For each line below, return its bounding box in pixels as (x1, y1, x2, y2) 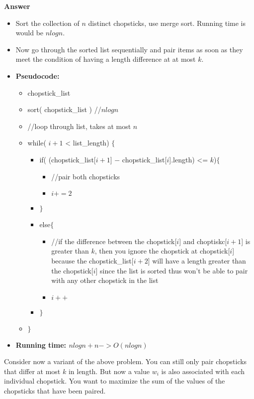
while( (27, 137, 46, 148)
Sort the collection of (15, 17, 80, 28)
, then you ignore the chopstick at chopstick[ (94, 246, 230, 256)
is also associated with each (161, 366, 245, 376)
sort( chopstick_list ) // (27, 104, 101, 115)
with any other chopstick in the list (51, 275, 159, 285)
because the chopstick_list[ (51, 255, 134, 266)
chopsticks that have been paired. (4, 386, 106, 396)
